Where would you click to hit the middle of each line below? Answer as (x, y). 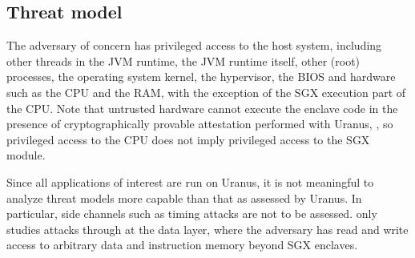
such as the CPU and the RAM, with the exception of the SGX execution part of (206, 92)
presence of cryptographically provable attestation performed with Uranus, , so (200, 124)
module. (26, 155)
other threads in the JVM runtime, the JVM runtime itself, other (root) (183, 60)
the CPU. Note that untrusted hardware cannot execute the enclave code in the (202, 108)
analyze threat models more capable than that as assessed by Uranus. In (184, 198)
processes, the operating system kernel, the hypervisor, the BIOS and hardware (201, 77)
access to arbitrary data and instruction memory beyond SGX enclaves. (182, 245)
